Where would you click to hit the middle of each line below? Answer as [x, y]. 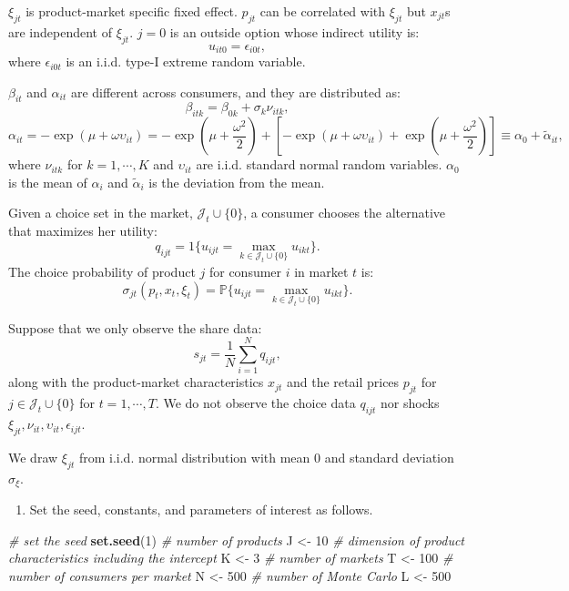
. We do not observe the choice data [255, 403]
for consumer [245, 271]
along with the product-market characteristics [136, 382]
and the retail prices [343, 382]
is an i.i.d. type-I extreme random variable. [186, 61]
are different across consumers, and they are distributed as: [235, 92]
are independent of [61, 31]
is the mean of [48, 182]
